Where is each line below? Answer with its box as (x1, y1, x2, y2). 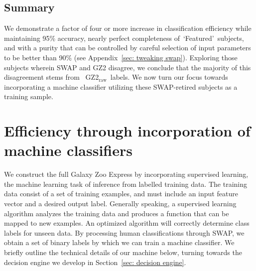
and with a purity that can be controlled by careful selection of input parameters (4, 42, 251, 53)
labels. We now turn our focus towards (110, 72, 228, 82)
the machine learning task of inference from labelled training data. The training (4, 178, 247, 189)
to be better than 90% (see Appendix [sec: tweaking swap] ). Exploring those (4, 52, 238, 62)
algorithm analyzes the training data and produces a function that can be (4, 208, 229, 218)
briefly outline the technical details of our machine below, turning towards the (4, 247, 242, 258)
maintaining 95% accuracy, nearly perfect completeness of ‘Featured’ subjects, (4, 32, 244, 43)
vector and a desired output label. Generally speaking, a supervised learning (4, 198, 237, 209)
